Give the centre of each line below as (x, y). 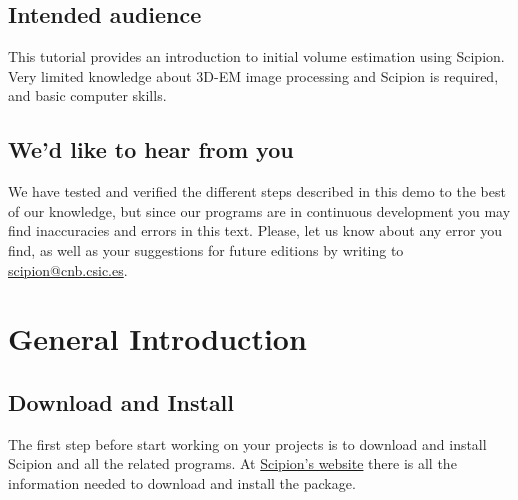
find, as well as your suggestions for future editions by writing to (206, 249)
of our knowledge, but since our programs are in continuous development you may (259, 210)
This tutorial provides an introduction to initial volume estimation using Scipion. (256, 56)
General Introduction (157, 338)
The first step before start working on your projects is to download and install (247, 443)
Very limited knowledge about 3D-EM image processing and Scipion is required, (253, 75)
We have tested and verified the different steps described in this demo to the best (257, 191)
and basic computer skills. (87, 95)
